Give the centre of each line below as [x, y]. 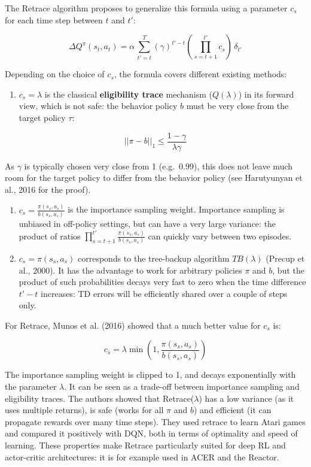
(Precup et [285, 258]
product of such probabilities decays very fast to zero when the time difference [162, 282]
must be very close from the [237, 106]
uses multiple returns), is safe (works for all [84, 410]
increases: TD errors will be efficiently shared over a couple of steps [164, 293]
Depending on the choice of [55, 74]
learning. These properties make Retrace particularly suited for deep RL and [145, 445]
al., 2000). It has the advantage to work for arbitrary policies [130, 270]
